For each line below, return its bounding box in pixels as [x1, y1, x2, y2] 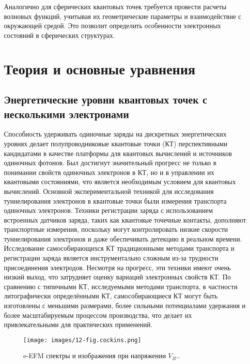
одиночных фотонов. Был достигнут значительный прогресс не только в [4, 157, 217, 168]
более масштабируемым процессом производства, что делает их [4, 310, 192, 320]
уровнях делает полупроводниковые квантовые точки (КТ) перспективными [4, 138, 228, 148]
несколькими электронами [4, 106, 129, 121]
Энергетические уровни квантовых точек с [4, 92, 207, 107]
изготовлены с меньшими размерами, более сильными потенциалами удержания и [4, 300, 246, 311]
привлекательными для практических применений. [4, 319, 153, 329]
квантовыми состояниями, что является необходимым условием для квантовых [4, 176, 236, 187]
